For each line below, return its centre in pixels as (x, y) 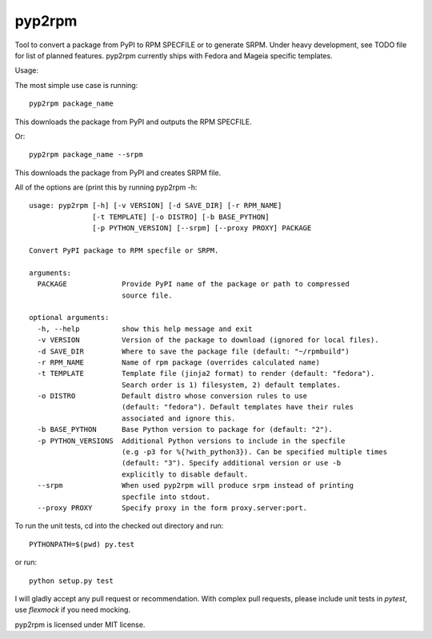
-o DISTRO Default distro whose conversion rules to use (172, 396)
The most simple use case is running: (76, 85)
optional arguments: (69, 318)
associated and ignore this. (178, 418)
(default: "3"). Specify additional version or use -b (231, 463)
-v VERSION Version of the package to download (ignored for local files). (208, 340)
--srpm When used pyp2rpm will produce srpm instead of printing (196, 485)
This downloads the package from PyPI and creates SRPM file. (118, 173)
